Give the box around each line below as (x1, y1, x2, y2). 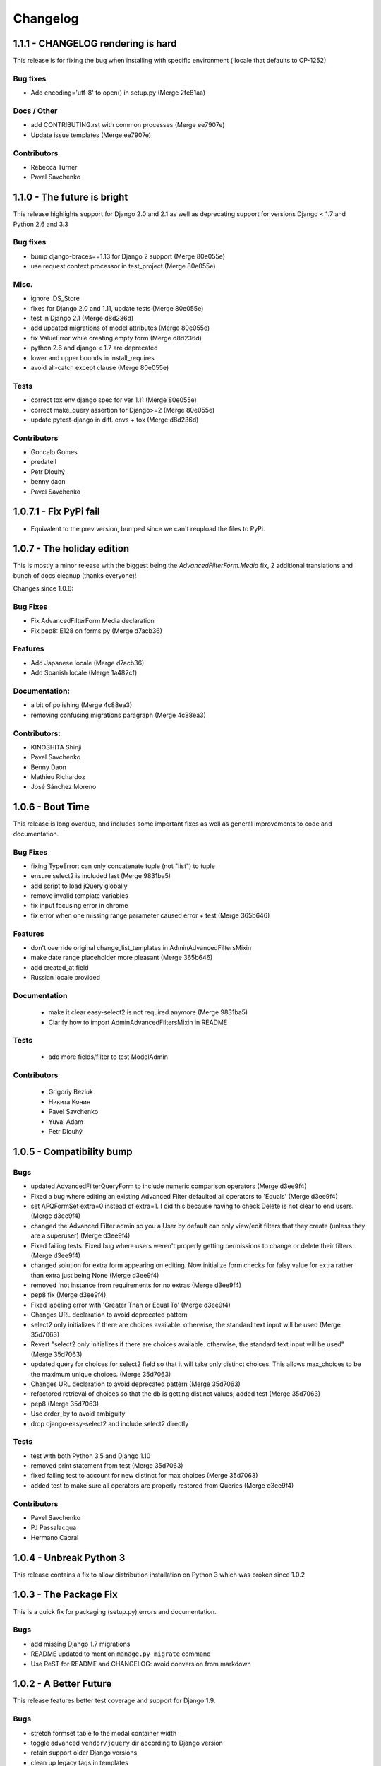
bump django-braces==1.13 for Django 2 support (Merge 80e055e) (30, 251, 226, 261)
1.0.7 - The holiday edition (13, 543, 130, 555)
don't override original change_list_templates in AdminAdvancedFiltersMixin (30, 944, 252, 952)
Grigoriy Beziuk (48, 1088, 94, 1096)
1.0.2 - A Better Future (13, 1678, 112, 1690)
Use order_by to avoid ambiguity (30, 1409, 126, 1418)
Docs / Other (13, 106, 58, 116)
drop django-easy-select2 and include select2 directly (30, 1419, 189, 1428)
